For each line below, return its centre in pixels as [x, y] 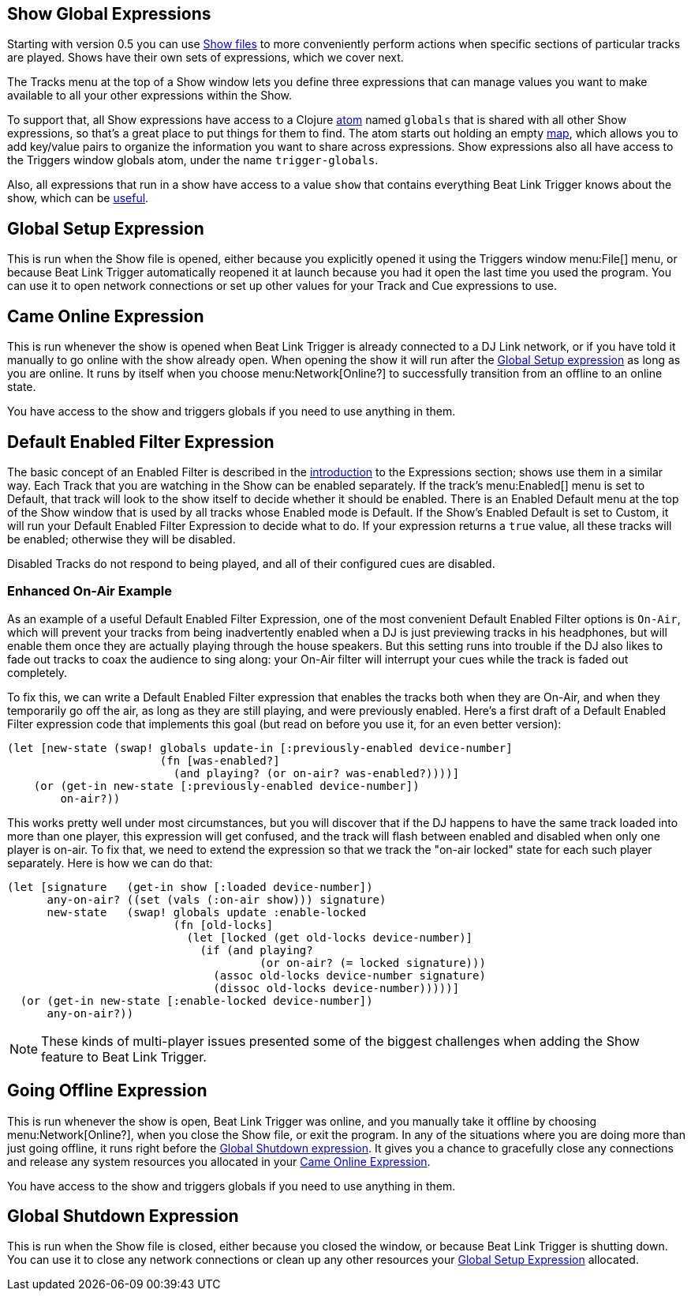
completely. [37, 672]
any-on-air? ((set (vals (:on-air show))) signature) [217, 899]
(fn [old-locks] [223, 925]
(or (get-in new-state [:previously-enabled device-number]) [226, 786]
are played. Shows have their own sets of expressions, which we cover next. [205, 58]
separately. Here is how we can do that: [110, 863]
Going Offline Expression [107, 1091]
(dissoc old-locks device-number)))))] [336, 988]
